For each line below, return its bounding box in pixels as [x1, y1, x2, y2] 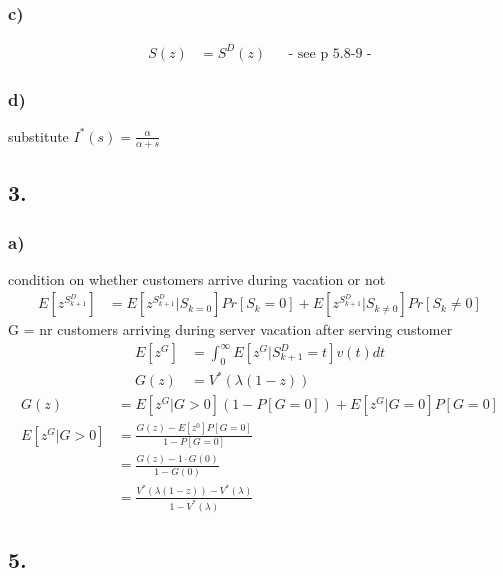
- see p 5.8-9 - [288, 46, 372, 61]
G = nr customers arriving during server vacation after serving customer [8, 319, 453, 340]
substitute [8, 125, 69, 146]
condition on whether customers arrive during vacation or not [8, 268, 386, 289]
